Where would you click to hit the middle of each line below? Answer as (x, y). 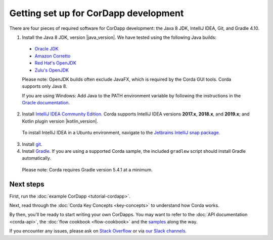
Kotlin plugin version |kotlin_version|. (60, 121)
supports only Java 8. (45, 86)
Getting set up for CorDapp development (97, 13)
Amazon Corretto (53, 56)
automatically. (37, 158)
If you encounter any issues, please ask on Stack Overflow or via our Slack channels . (98, 231)
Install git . (32, 144)
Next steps (27, 184)
